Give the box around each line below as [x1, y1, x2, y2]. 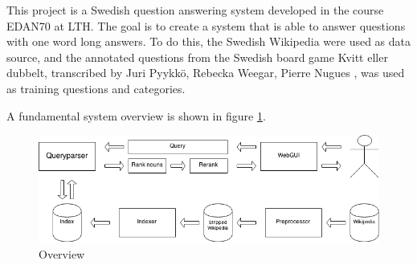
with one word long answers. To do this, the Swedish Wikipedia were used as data [6, 33, 411, 50]
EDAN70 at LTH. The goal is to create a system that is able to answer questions [6, 17, 406, 34]
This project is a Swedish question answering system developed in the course [6, 2, 384, 18]
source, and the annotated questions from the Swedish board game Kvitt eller [6, 48, 388, 65]
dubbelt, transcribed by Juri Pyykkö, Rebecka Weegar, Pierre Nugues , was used [6, 64, 405, 81]
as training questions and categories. [6, 79, 186, 96]
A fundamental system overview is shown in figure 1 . [6, 107, 266, 124]
